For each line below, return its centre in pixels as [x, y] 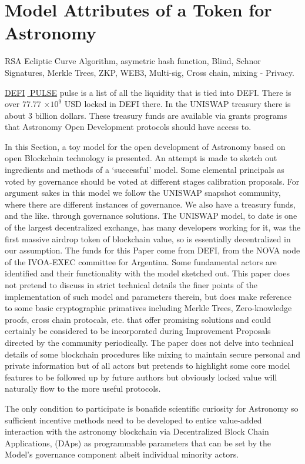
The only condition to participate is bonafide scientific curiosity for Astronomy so [152, 408]
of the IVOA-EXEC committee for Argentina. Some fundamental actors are [141, 261]
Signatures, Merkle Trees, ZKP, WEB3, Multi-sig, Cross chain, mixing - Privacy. [150, 72]
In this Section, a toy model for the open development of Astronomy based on [145, 146]
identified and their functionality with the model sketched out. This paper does [147, 273]
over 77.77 [23, 104]
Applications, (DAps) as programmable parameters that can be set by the [138, 443]
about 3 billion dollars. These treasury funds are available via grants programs [146, 115]
